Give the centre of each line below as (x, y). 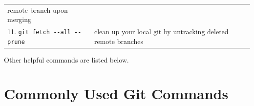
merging (20, 19)
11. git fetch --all (39, 32)
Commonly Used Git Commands (116, 93)
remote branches (119, 41)
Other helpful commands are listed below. (66, 60)
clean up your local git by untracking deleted (161, 32)
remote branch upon (38, 10)
